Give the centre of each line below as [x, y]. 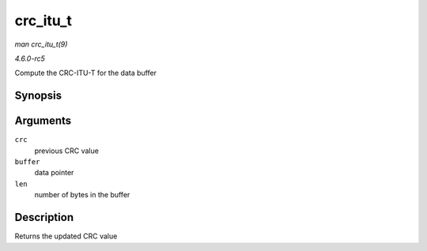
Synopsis [38, 96]
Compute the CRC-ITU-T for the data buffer [86, 73]
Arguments [43, 121]
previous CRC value [66, 151]
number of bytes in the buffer [82, 195]
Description [44, 217]
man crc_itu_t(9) [41, 44]
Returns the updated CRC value [66, 236]
